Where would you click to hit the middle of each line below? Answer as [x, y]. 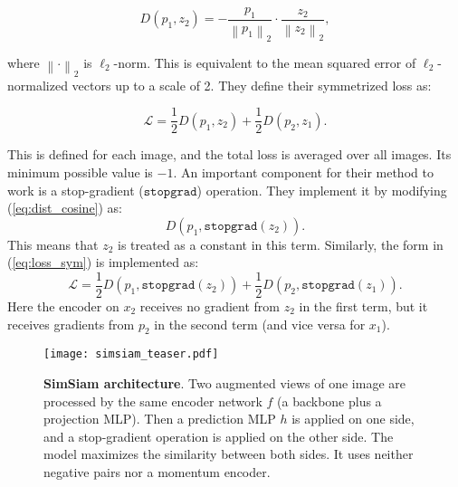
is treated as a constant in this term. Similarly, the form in [281, 244]
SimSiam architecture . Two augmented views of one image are [225, 383]
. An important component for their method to [303, 172]
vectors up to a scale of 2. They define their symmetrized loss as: [252, 85]
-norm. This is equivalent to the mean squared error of [265, 62]
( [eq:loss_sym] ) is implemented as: [103, 262]
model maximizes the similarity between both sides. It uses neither [229, 454]
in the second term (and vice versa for [260, 324]
